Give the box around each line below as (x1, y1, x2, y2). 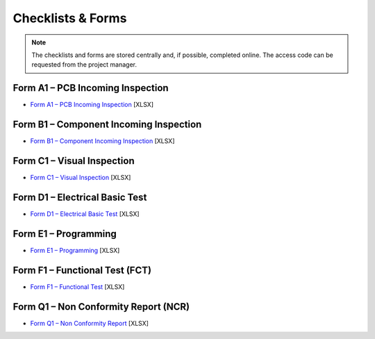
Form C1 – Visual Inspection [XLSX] (30, 174, 131, 182)
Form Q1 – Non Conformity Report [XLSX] (30, 319, 149, 327)
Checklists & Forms (12, 10, 127, 26)
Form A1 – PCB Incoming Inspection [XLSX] (30, 101, 154, 109)
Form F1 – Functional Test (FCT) (12, 264, 152, 276)
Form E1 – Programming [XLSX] (30, 246, 120, 254)
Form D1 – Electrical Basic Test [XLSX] (30, 209, 140, 218)
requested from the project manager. (31, 60, 137, 69)
